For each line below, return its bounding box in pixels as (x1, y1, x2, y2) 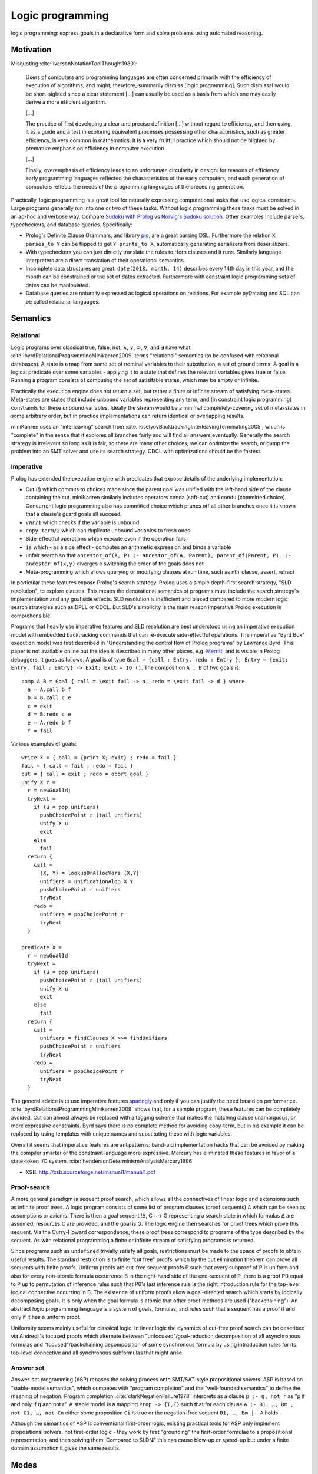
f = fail (27, 727, 53, 734)
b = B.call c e (27, 695, 71, 701)
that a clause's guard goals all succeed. (25, 511, 122, 518)
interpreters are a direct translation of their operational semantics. (25, 256, 185, 264)
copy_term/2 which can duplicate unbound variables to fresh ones (25, 527, 191, 534)
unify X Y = (21, 779, 56, 785)
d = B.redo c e (27, 711, 71, 718)
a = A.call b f (27, 686, 71, 693)
